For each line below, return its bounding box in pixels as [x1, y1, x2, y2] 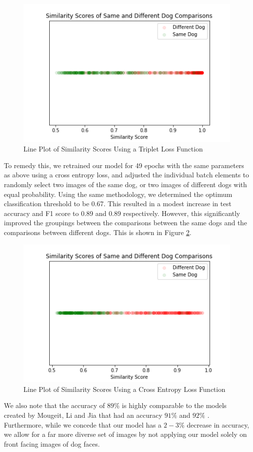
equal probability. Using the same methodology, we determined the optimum [4, 189, 233, 199]
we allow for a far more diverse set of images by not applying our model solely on [4, 429, 247, 439]
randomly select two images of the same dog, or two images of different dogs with [4, 179, 247, 190]
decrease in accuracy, [187, 419, 250, 430]
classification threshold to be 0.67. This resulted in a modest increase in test [4, 198, 232, 209]
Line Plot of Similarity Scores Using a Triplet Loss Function [23, 144, 203, 154]
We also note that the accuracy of [4, 400, 105, 410]
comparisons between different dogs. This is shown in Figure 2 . [4, 227, 192, 237]
